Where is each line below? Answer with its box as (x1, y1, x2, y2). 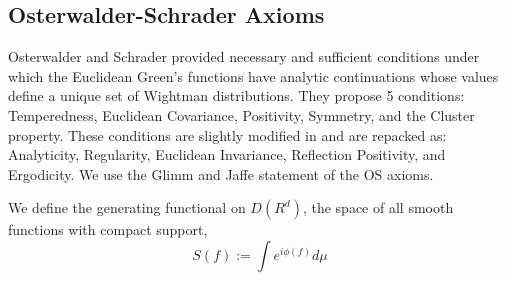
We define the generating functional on (8, 197, 246, 218)
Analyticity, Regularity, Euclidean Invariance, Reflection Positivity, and (8, 144, 446, 165)
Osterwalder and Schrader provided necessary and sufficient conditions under (8, 46, 480, 67)
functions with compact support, (8, 219, 208, 240)
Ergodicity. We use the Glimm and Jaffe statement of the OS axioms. (8, 163, 434, 184)
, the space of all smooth (302, 197, 454, 218)
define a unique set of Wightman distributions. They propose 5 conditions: (8, 85, 465, 106)
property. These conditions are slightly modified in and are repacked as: (8, 124, 447, 145)
